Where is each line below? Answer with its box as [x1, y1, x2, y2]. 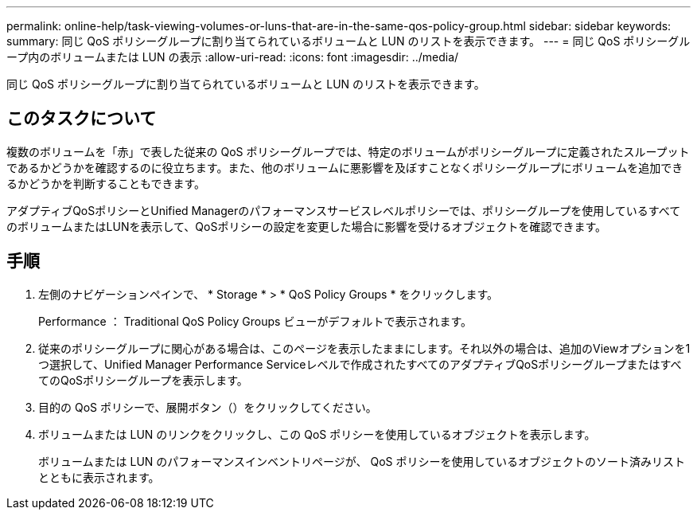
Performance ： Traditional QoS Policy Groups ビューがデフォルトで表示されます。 [38, 314, 473, 328]
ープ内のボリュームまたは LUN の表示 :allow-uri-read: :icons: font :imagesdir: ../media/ [6, 50, 459, 64]
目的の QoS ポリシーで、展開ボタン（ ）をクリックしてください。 [38, 400, 377, 414]
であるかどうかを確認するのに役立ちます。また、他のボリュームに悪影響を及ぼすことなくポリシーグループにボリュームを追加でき [6, 160, 683, 174]
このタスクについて [6, 108, 157, 129]
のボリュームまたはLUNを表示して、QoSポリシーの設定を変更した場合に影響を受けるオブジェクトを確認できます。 [6, 219, 607, 233]
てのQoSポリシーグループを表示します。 [38, 373, 248, 387]
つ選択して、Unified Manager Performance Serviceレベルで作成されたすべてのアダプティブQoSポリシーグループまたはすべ [38, 357, 682, 371]
